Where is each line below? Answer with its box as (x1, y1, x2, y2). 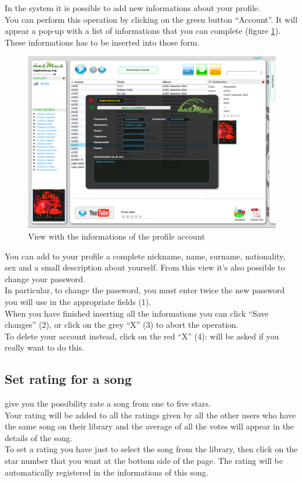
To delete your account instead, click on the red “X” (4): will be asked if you (5, 330, 279, 342)
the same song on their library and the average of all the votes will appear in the (5, 420, 294, 432)
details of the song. (5, 431, 72, 443)
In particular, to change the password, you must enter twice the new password (5, 284, 285, 296)
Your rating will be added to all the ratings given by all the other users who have (5, 408, 296, 421)
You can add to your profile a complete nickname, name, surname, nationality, (5, 249, 286, 262)
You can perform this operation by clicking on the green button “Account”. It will (5, 13, 298, 25)
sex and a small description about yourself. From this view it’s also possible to (5, 261, 285, 273)
